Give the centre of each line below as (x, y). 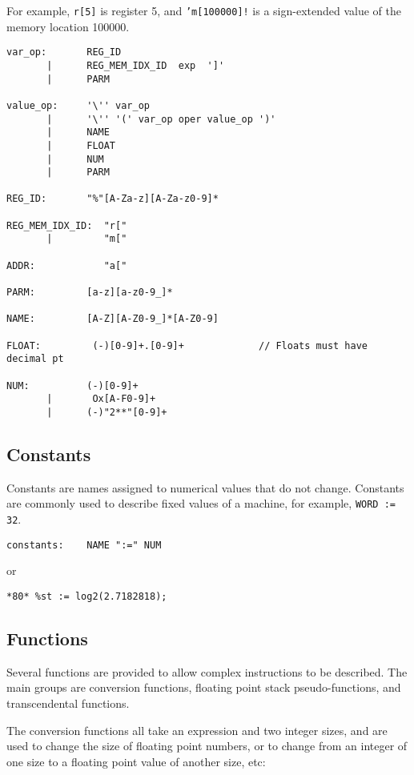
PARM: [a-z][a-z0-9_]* (90, 293)
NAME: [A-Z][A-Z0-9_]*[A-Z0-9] (113, 319)
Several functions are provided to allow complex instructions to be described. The (207, 671)
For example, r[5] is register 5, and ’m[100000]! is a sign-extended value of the (204, 10)
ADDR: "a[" (67, 265)
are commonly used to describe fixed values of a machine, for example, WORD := (201, 503)
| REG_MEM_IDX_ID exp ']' (136, 65)
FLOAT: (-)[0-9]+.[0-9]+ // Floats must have (187, 345)
